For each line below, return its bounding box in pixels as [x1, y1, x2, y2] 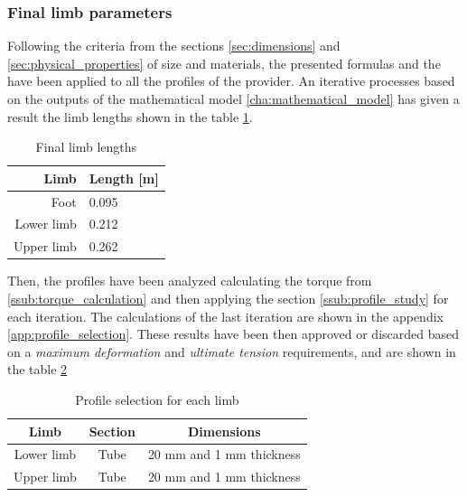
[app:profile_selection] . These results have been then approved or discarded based [7, 324, 460, 343]
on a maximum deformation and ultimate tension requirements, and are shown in [7, 342, 456, 361]
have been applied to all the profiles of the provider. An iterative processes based [7, 71, 455, 90]
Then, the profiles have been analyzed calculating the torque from [7, 271, 372, 290]
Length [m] [89, 168, 159, 187]
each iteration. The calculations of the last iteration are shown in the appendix [7, 306, 444, 325]
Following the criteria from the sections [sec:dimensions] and [7, 36, 341, 55]
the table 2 [7, 360, 68, 379]
